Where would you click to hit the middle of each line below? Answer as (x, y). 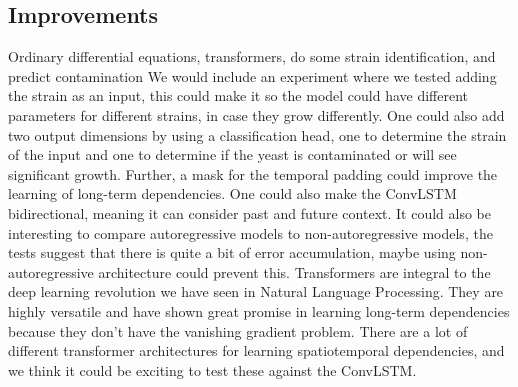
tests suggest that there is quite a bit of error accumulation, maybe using (232, 252)
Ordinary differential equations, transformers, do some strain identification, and (252, 56)
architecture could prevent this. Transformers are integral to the (294, 271)
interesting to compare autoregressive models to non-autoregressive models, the (250, 232)
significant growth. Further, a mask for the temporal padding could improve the (253, 173)
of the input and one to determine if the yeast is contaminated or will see (232, 154)
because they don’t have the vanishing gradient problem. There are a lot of (238, 330)
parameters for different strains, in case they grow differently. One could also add (256, 114)
